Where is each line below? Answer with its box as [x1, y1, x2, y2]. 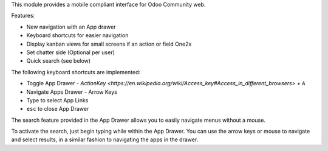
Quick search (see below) [26, 57, 91, 65]
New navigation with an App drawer [26, 23, 116, 30]
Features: [11, 12, 35, 19]
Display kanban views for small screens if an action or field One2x [26, 40, 192, 47]
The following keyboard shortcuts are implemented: [11, 68, 141, 75]
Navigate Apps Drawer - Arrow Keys [26, 88, 118, 96]
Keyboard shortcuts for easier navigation [26, 32, 129, 39]
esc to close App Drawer [26, 105, 89, 113]
